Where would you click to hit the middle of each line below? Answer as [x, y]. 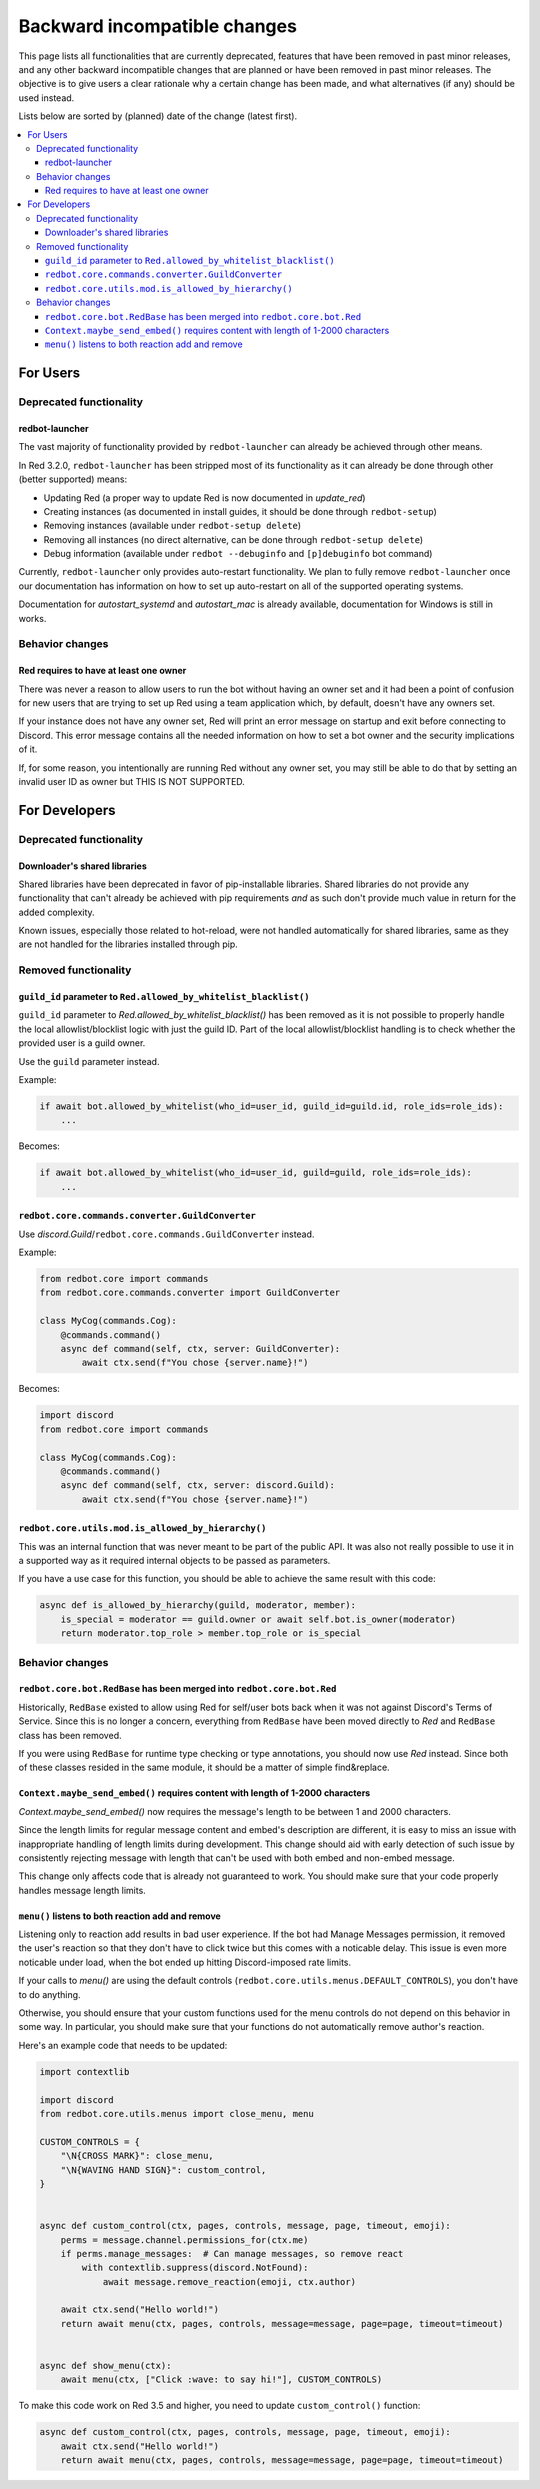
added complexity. [56, 912]
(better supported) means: [73, 479]
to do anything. [49, 1994]
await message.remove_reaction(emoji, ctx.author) [229, 2281]
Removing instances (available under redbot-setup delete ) [172, 526]
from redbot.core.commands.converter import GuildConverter [190, 1293]
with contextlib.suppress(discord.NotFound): [195, 2268]
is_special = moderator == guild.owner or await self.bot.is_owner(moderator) [258, 1619]
